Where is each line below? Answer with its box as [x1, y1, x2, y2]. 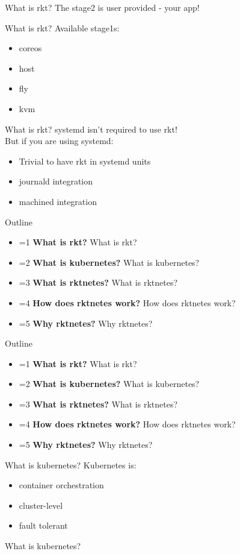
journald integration [19, 175, 93, 187]
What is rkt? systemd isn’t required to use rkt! [5, 122, 177, 135]
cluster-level [19, 499, 63, 511]
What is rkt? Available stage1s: [5, 21, 120, 34]
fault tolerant [19, 519, 68, 532]
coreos [19, 42, 42, 54]
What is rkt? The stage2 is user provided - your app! [5, 1, 200, 13]
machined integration [19, 195, 97, 207]
